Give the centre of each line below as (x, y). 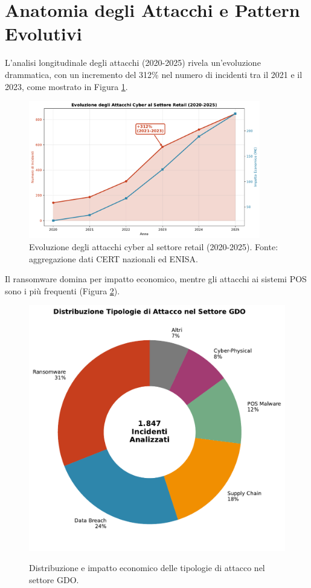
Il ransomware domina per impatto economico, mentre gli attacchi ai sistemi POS (156, 279)
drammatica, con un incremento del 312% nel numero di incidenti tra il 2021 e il (154, 74)
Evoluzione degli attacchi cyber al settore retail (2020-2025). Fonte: (154, 247)
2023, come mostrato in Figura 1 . (66, 86)
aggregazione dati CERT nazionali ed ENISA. (114, 258)
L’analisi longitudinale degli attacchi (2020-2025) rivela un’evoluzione (133, 63)
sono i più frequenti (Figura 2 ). (63, 290)
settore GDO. (54, 579)
